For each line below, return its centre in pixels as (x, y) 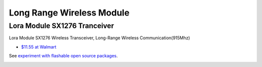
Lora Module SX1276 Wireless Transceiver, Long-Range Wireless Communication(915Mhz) (99, 38)
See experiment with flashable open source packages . (63, 56)
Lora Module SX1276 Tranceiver (61, 26)
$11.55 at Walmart (39, 47)
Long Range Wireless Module (69, 13)
